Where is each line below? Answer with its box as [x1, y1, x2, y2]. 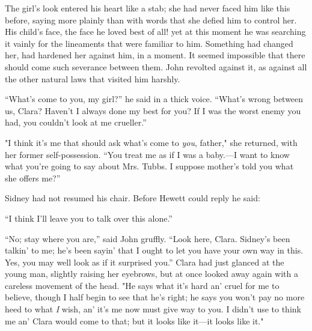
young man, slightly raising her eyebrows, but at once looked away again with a [5, 267, 299, 280]
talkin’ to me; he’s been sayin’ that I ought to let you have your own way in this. [5, 244, 304, 257]
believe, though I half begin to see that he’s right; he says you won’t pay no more [5, 291, 305, 303]
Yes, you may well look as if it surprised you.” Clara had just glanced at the [5, 255, 284, 268]
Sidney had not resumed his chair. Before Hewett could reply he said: [5, 192, 260, 204]
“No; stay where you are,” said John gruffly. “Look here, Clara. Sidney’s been [5, 232, 290, 244]
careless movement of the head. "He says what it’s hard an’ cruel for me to [5, 279, 280, 291]
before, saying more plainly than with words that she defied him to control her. [5, 13, 297, 26]
